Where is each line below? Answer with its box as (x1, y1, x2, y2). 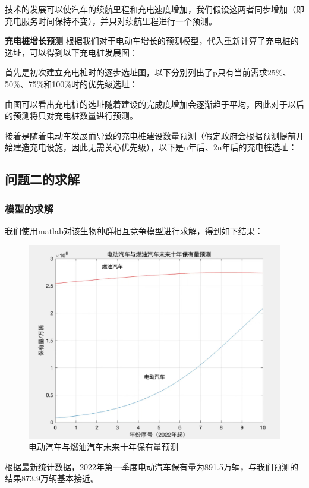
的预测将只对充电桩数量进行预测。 (5, 109, 138, 122)
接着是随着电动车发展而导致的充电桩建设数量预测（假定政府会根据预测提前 (5, 129, 296, 141)
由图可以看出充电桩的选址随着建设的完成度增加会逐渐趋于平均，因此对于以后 (5, 97, 304, 110)
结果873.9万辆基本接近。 (5, 472, 99, 484)
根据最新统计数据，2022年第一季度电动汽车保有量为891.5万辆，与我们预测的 (5, 460, 298, 473)
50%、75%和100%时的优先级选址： (5, 77, 138, 90)
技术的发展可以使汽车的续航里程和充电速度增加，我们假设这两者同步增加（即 (5, 3, 304, 15)
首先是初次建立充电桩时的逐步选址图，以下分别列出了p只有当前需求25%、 (5, 66, 291, 78)
